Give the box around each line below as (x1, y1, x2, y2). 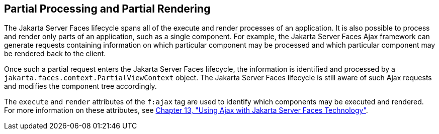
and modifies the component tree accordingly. (4, 82, 157, 91)
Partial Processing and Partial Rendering (4, 3, 211, 15)
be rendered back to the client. (4, 49, 106, 58)
